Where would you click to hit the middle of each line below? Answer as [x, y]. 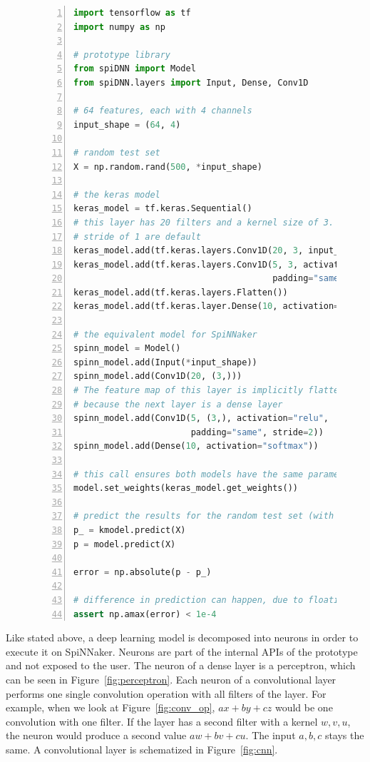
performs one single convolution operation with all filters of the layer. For [166, 693]
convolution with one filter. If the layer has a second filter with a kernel [162, 721]
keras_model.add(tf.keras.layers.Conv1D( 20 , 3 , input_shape [219, 251]
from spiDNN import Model [135, 69]
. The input [271, 735]
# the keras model [117, 194]
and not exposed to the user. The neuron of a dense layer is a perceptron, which [181, 665]
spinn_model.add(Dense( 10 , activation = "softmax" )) [196, 446]
